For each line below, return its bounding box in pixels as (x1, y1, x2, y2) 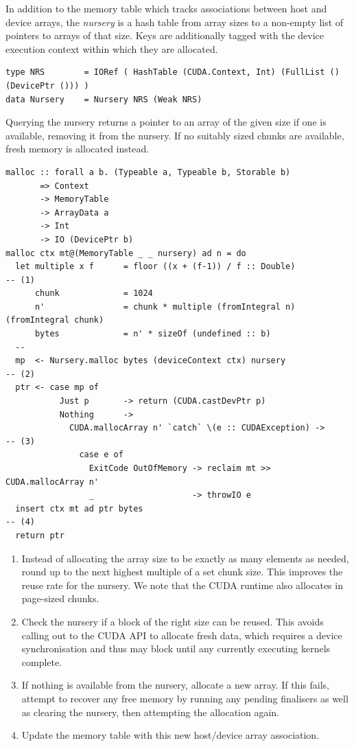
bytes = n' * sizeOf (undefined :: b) (34, 329, 271, 339)
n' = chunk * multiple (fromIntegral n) (34, 301, 296, 312)
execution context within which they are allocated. (5, 41, 218, 56)
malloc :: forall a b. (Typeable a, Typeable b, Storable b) (5, 167, 291, 177)
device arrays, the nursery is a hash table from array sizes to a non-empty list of (5, 14, 344, 29)
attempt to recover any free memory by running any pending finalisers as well (21, 691, 349, 705)
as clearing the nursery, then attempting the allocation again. (21, 704, 279, 719)
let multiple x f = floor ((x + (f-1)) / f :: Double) (15, 262, 296, 272)
